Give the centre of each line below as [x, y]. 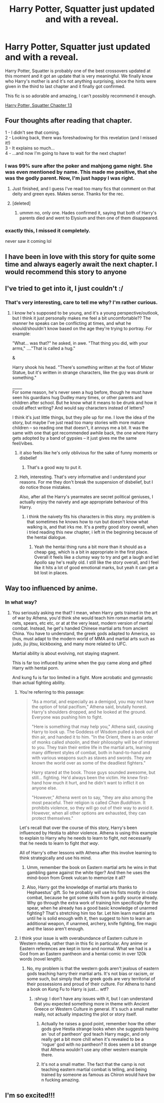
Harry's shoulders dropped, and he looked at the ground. [89, 712]
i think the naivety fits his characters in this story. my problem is [91, 517]
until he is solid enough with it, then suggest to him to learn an [89, 918]
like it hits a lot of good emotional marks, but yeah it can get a [96, 568]
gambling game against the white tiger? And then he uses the [88, 872]
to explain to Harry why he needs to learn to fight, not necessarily [85, 838]
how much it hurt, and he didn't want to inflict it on [94, 783]
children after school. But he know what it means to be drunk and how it [84, 403]
